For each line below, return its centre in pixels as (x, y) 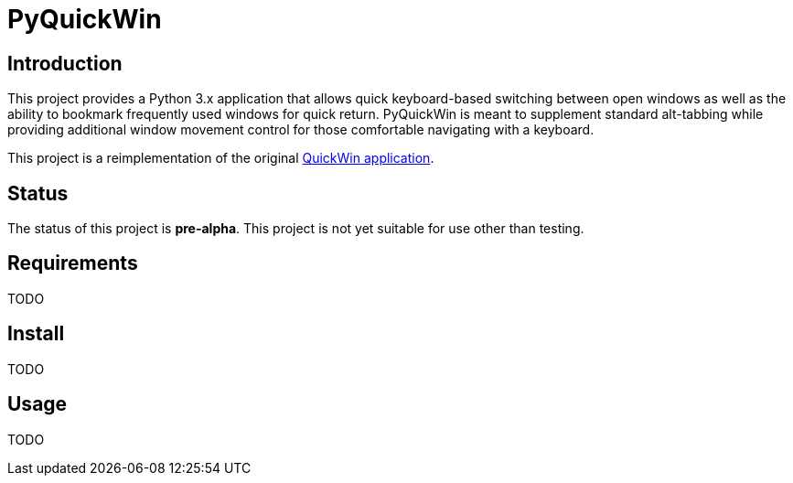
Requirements (73, 263)
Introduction (65, 63)
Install (36, 334)
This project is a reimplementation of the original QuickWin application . (221, 158)
